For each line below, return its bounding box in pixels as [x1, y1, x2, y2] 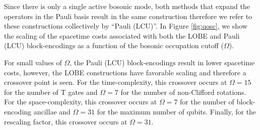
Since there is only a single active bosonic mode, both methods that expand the [4, 1, 250, 11]
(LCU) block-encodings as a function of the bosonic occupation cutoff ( [4, 40, 224, 51]
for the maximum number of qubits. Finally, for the [97, 106, 256, 116]
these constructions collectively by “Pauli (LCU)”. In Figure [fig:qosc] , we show [4, 21, 247, 31]
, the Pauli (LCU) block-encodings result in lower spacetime [70, 57, 255, 67]
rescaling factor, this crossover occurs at [4, 116, 127, 126]
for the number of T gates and [4, 86, 98, 97]
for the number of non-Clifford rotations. [120, 86, 246, 97]
